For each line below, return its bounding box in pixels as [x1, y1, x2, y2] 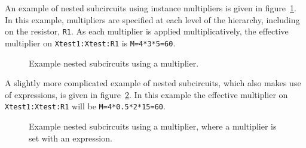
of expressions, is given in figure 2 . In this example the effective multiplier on [5, 88, 288, 100]
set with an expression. [29, 131, 112, 144]
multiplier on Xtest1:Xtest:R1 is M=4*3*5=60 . [5, 36, 176, 49]
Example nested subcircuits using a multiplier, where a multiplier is [29, 119, 277, 132]
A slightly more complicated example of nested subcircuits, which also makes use [5, 77, 301, 89]
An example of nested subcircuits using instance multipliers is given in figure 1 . [5, 2, 296, 14]
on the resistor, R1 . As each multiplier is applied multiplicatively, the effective [5, 25, 289, 37]
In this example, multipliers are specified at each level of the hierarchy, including [5, 13, 300, 26]
